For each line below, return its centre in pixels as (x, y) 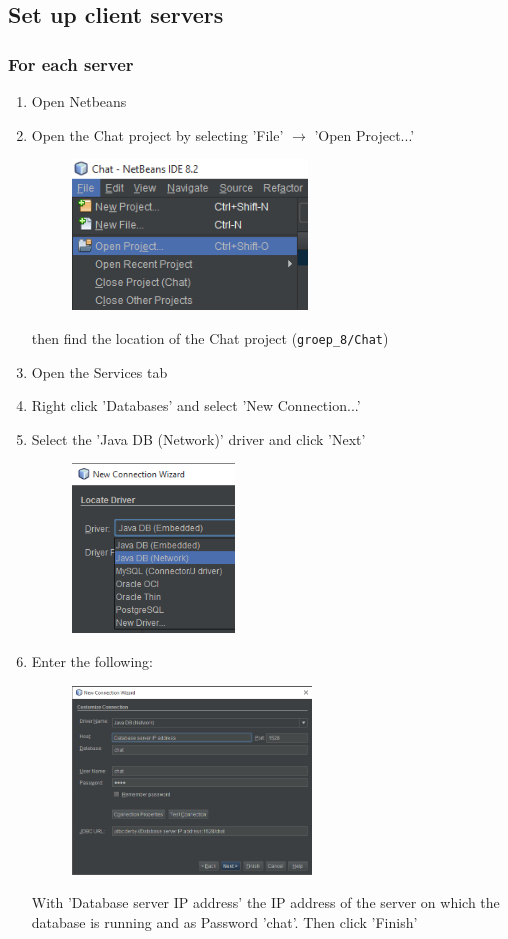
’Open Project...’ (364, 134)
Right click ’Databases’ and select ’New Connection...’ (196, 405)
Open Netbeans (79, 101)
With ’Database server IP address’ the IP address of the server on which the (265, 902)
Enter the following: (92, 661)
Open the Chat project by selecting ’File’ (157, 134)
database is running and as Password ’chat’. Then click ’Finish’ (224, 921)
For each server (71, 63)
